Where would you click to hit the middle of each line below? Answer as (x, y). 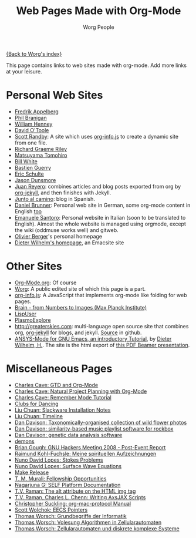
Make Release (31, 472)
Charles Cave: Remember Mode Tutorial (63, 397)
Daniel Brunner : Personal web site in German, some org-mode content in (102, 205)
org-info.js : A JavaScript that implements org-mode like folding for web (101, 295)
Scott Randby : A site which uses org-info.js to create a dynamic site (97, 136)
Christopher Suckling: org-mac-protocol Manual (72, 503)
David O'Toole (32, 130)
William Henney (33, 124)
